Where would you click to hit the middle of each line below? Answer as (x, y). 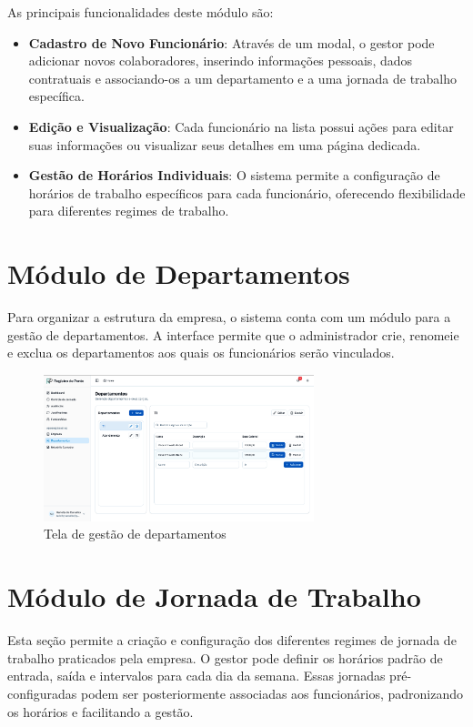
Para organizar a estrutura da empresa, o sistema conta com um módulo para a (229, 317)
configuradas (42, 693)
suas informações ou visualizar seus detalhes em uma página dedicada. (225, 144)
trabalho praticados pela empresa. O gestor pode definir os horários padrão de (225, 657)
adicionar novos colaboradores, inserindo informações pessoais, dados (221, 61)
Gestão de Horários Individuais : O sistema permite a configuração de (234, 175)
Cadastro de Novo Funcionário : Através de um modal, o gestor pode (231, 42)
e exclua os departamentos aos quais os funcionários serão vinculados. (201, 353)
